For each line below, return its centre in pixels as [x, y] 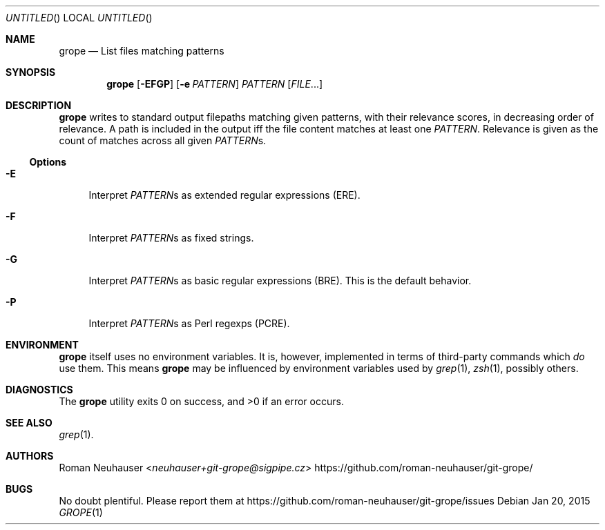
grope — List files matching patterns [142, 51]
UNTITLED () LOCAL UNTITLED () [79, 18]
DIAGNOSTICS [39, 390]
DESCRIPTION [39, 105]
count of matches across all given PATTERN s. [163, 140]
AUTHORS [30, 456]
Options [48, 162]
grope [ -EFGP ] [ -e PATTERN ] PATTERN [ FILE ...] [215, 84]
